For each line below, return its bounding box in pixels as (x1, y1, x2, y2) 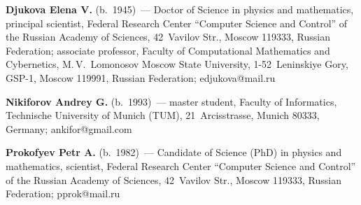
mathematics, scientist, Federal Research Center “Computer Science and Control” (6, 158, 356, 173)
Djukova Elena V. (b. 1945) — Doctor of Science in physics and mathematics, (6, 2, 354, 16)
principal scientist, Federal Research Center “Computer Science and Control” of (6, 15, 348, 30)
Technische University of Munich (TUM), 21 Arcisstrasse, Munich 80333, (6, 108, 320, 122)
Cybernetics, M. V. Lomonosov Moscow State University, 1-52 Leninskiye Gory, (6, 57, 348, 71)
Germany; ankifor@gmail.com (6, 121, 132, 136)
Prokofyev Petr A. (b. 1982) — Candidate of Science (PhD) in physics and (6, 145, 342, 160)
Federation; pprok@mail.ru (6, 186, 120, 201)
